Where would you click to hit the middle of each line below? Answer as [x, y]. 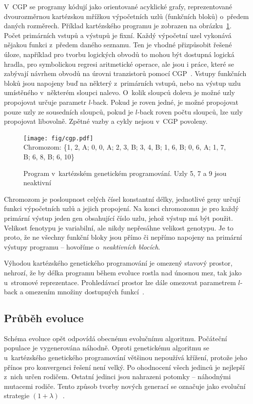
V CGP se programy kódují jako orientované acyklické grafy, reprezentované [118, 6]
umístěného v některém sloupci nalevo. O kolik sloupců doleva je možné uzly [119, 92]
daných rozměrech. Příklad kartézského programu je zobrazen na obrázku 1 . [118, 26]
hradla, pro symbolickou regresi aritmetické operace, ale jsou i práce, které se [119, 64]
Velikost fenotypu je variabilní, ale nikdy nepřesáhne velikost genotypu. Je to [119, 227]
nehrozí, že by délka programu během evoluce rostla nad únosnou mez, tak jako [123, 272]
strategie [17, 395]
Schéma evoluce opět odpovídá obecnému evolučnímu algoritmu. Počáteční [116, 338]
